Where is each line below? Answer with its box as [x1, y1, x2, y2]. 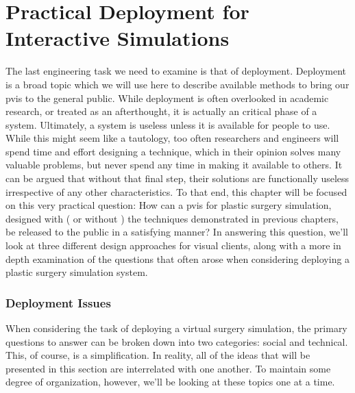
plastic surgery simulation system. [5, 265, 148, 279]
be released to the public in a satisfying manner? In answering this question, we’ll [5, 225, 348, 239]
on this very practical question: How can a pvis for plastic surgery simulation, [5, 198, 332, 212]
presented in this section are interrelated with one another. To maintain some [5, 361, 331, 375]
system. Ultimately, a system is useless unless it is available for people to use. [5, 117, 330, 131]
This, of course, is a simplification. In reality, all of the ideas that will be [5, 348, 310, 362]
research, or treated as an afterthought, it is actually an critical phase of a [5, 104, 317, 118]
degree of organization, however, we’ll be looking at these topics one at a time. [5, 375, 335, 389]
